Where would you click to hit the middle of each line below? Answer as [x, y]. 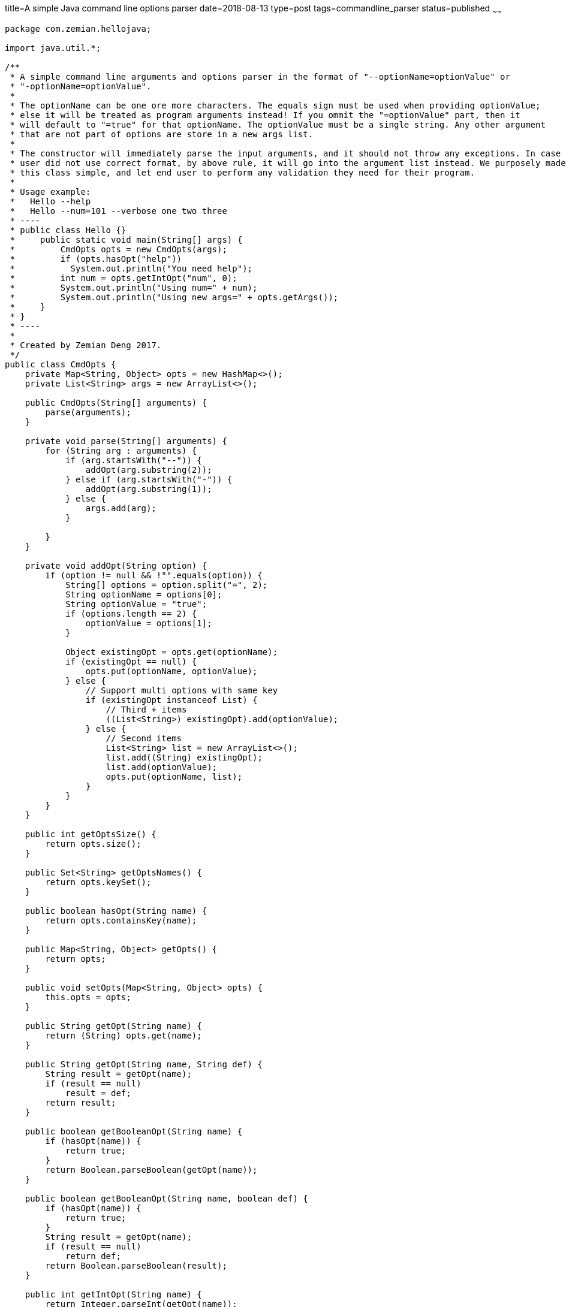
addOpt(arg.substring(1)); [149, 489]
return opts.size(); [93, 843]
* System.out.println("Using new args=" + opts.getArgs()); [174, 297]
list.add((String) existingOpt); [184, 757]
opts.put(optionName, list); [174, 776]
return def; [93, 1256]
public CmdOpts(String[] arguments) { [116, 402]
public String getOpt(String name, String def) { [144, 1064]
